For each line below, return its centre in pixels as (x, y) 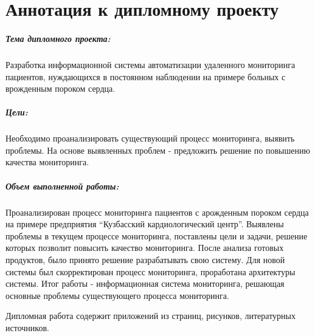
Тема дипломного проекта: (58, 38)
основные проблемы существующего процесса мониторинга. (117, 295)
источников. (27, 327)
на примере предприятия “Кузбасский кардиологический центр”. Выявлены (145, 224)
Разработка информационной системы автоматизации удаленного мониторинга (151, 64)
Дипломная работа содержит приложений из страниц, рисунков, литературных (151, 316)
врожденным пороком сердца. (61, 88)
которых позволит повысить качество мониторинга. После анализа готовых (145, 248)
